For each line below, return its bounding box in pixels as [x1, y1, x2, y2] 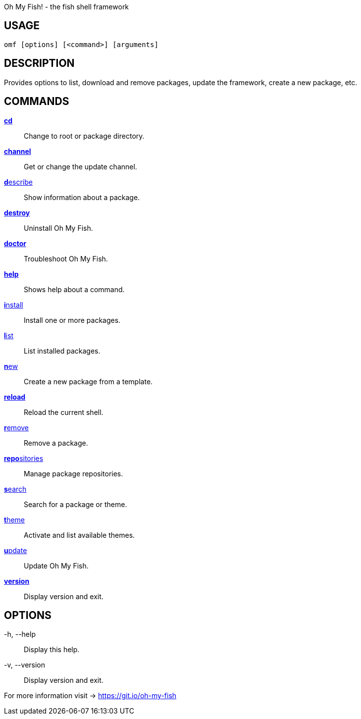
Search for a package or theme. [24, 500, 127, 509]
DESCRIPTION [4, 57, 75, 70]
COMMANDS [4, 95, 69, 108]
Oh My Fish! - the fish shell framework [4, 2, 129, 11]
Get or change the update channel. [24, 162, 137, 171]
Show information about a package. [24, 193, 140, 202]
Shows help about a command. [24, 285, 125, 294]
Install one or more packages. [24, 315, 121, 324]
